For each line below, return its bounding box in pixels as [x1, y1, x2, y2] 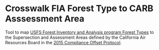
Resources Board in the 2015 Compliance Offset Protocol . [5, 39, 122, 45]
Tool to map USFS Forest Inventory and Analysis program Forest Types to [5, 29, 154, 35]
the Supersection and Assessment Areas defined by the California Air [5, 34, 146, 40]
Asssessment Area [5, 13, 85, 24]
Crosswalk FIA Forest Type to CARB [5, 3, 154, 14]
